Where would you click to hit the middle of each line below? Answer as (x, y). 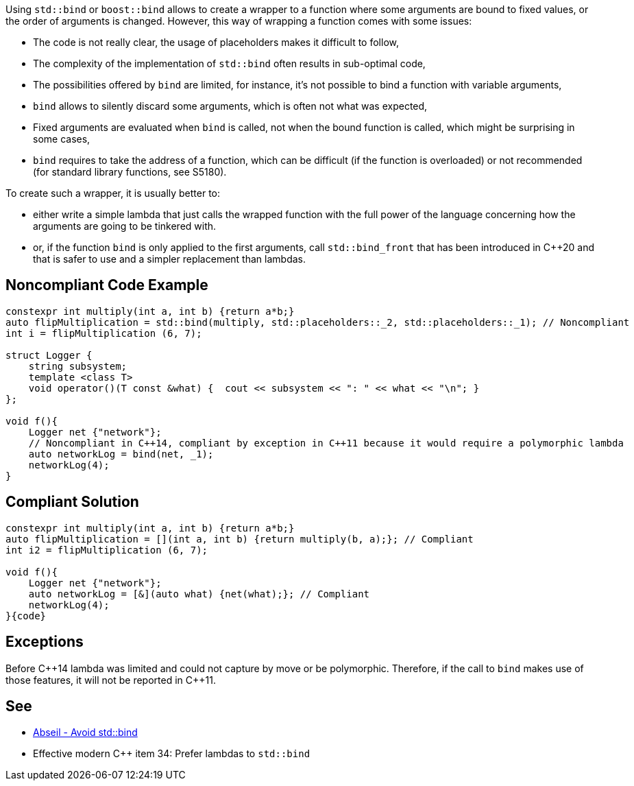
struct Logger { (49, 355)
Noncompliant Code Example (107, 285)
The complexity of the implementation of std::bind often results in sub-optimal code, (229, 63)
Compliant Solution (72, 502)
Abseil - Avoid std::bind (85, 733)
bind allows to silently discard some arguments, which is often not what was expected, (230, 106)
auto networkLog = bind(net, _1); (121, 454)
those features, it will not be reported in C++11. (111, 680)
